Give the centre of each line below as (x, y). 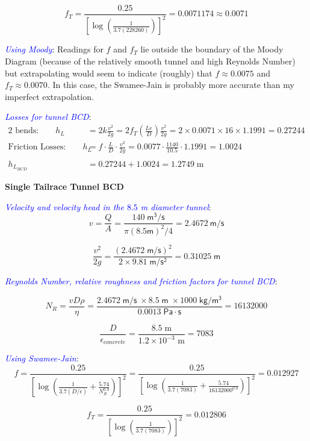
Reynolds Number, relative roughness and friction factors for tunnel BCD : (141, 281)
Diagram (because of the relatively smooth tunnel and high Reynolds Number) (150, 61)
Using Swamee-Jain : (42, 358)
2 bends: (23, 131)
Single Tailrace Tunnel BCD (64, 186)
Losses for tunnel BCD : (48, 117)
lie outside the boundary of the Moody (212, 49)
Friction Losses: (37, 147)
